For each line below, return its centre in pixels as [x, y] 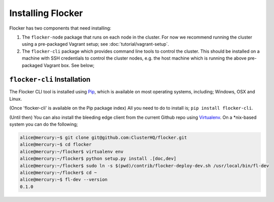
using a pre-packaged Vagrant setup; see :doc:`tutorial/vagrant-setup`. [96, 44]
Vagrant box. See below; [69, 65]
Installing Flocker [46, 13]
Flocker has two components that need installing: [60, 28]
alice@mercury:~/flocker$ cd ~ [59, 172]
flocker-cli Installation [50, 79]
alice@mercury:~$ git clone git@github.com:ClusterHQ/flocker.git [103, 137]
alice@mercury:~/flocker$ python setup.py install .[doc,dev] [98, 159]
